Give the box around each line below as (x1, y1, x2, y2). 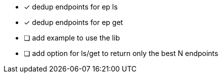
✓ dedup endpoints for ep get (24, 18, 123, 26)
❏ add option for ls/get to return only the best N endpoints (24, 49, 218, 57)
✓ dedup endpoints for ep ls (24, 2, 118, 11)
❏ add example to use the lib (24, 33, 120, 42)
